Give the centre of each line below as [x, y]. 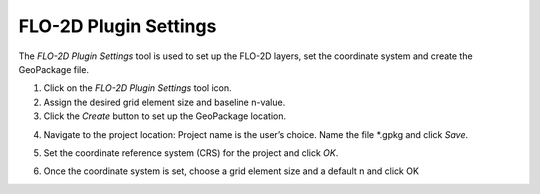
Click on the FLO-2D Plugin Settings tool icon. [137, 88]
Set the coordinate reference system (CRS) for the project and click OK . [191, 152]
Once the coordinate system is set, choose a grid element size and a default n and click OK [231, 171]
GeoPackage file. [54, 69]
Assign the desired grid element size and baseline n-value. [164, 102]
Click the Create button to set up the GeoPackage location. [165, 116]
